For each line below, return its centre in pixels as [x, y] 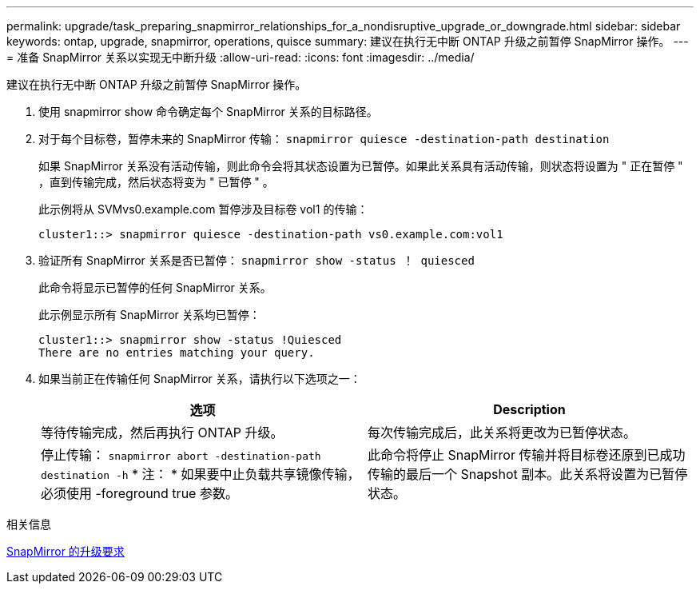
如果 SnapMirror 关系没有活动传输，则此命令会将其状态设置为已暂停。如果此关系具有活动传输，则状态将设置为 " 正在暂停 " [361, 166]
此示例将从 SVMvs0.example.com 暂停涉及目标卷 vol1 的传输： [203, 209]
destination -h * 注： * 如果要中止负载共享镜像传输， [201, 474]
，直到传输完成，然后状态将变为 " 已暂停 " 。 [156, 182]
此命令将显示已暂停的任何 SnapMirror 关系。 [155, 287]
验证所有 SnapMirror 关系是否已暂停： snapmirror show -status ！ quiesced [257, 260]
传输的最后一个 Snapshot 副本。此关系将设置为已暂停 [528, 474]
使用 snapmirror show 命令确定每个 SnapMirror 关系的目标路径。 [208, 112]
